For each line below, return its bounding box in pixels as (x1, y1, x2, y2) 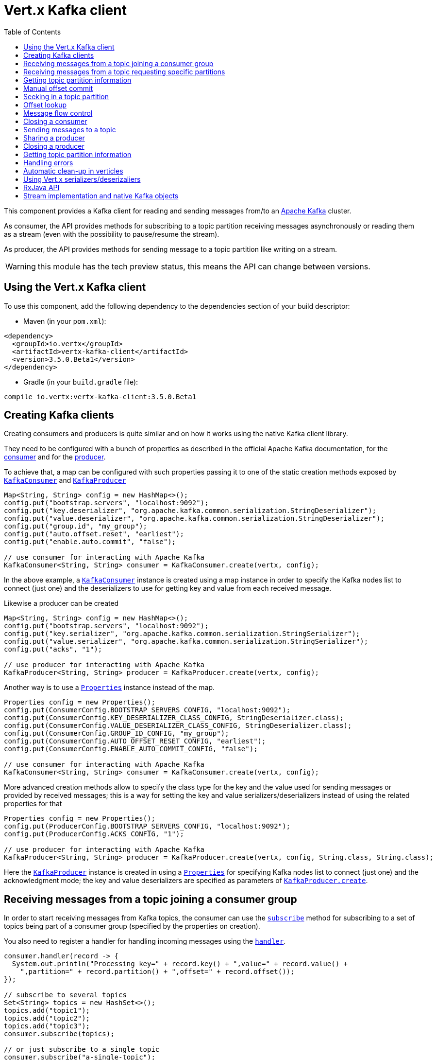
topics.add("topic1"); (4, 1007, 90, 1015)
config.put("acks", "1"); (4, 645, 102, 654)
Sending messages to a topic (23, 125, 116, 134)
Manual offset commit (23, 84, 93, 92)
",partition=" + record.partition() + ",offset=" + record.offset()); (20, 968, 295, 976)
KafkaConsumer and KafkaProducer (4, 476, 126, 485)
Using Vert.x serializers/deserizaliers (23, 175, 141, 183)
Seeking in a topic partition (23, 92, 109, 101)
